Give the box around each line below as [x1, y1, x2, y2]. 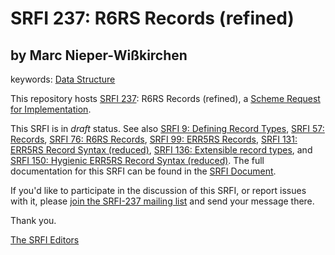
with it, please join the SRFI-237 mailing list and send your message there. [10, 195, 315, 207]
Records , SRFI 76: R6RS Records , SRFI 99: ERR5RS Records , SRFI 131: [10, 133, 298, 145]
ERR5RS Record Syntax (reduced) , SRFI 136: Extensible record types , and [10, 144, 313, 156]
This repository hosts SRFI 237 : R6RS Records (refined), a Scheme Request [10, 93, 321, 104]
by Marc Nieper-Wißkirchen [10, 47, 188, 64]
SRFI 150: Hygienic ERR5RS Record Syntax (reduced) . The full [10, 155, 265, 166]
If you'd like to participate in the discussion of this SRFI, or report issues [10, 185, 307, 196]
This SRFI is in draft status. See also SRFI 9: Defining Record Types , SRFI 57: [10, 123, 325, 134]
